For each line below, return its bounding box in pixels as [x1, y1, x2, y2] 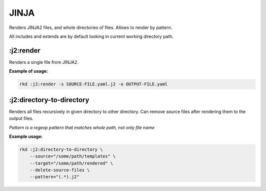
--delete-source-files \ [30, 167, 90, 173]
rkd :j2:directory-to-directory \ [19, 146, 103, 152]
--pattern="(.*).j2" [30, 174, 80, 180]
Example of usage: [9, 68, 48, 74]
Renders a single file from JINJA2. [9, 59, 79, 65]
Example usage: [9, 133, 43, 139]
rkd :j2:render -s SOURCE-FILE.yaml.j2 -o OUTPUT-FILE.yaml [19, 82, 168, 87]
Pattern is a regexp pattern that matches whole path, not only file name [9, 124, 155, 130]
